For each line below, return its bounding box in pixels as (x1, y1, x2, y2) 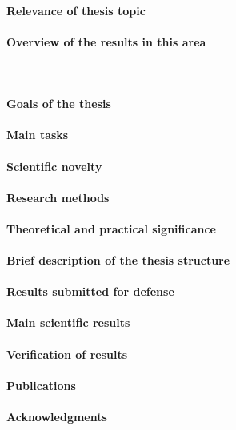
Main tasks (6, 126, 69, 143)
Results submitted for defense (6, 283, 174, 300)
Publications (6, 376, 76, 393)
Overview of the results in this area (6, 33, 206, 50)
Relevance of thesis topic (6, 2, 146, 18)
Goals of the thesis (6, 95, 111, 112)
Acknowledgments (6, 408, 107, 425)
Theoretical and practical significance (6, 220, 216, 237)
